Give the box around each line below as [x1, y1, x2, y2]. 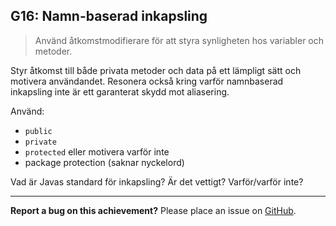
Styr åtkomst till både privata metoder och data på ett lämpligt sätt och [10, 64, 302, 76]
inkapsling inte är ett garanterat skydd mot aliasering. [10, 85, 230, 98]
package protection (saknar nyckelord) [24, 156, 185, 168]
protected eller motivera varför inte [24, 145, 170, 158]
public [24, 126, 53, 136]
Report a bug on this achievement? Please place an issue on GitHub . [10, 204, 297, 216]
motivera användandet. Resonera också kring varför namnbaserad [10, 75, 284, 87]
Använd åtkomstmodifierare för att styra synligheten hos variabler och [34, 34, 325, 46]
